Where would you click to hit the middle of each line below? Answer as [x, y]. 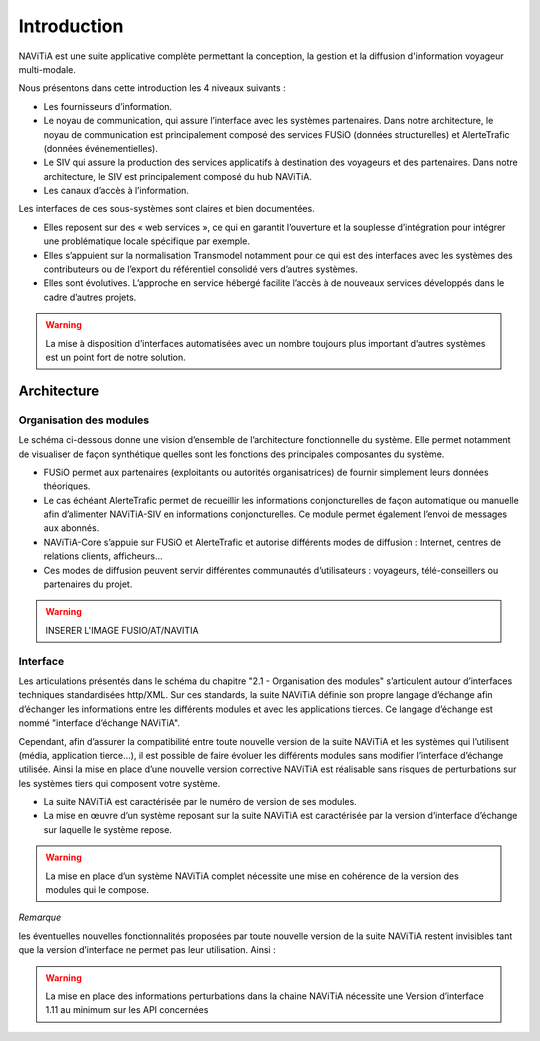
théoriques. [67, 486]
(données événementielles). [101, 148]
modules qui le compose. [97, 890]
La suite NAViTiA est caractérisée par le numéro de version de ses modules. [200, 802]
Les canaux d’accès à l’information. [116, 191]
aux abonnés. [71, 528]
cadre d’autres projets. [90, 297]
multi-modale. [47, 69]
